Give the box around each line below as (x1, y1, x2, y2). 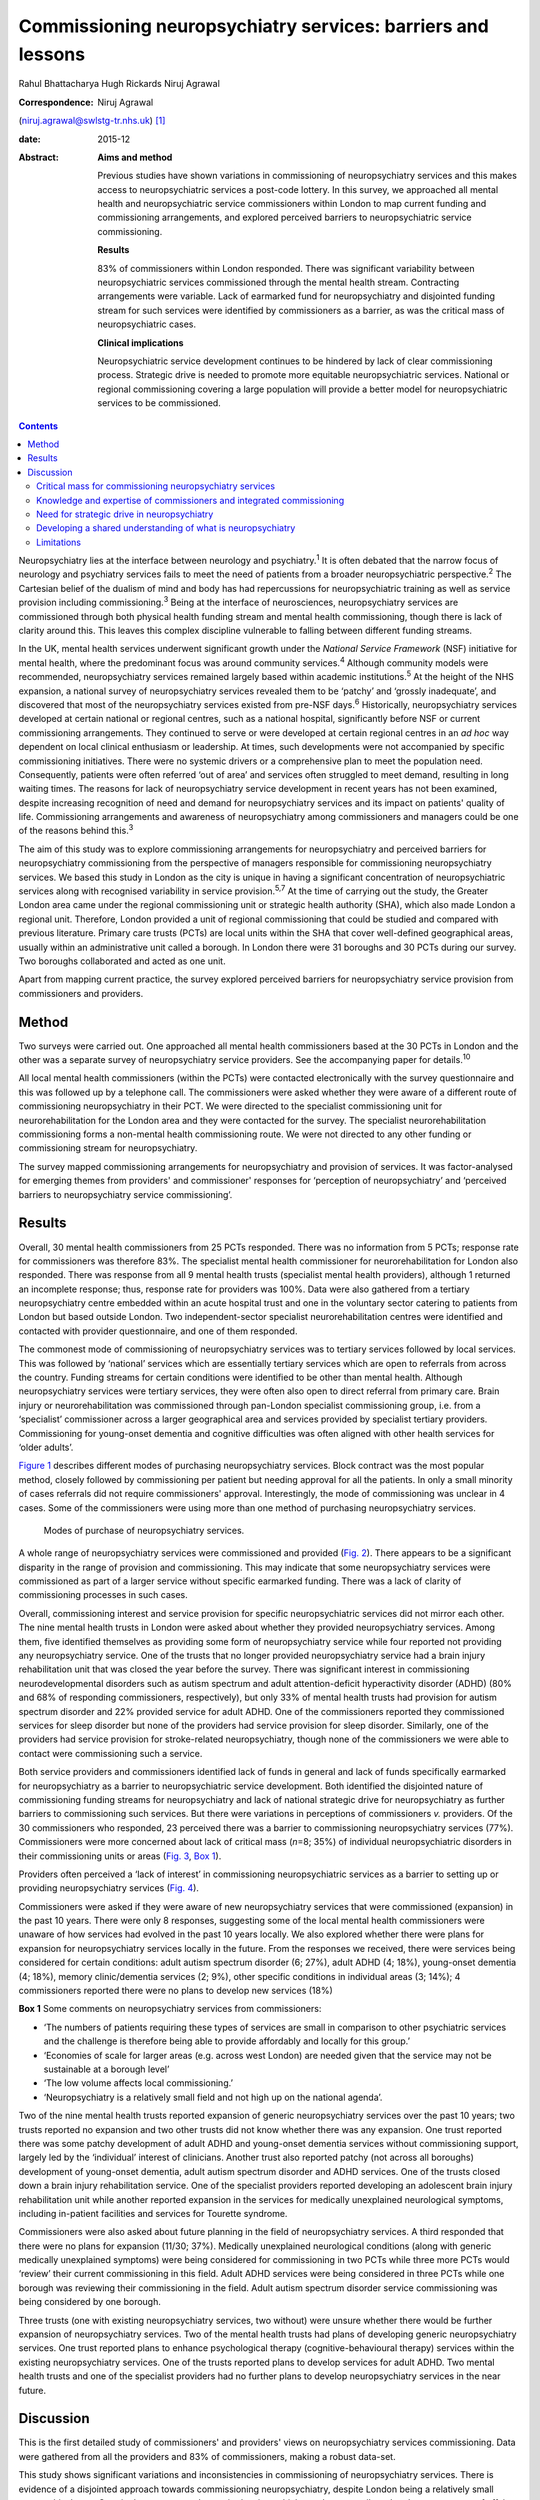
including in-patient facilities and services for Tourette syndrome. (18, 2207, 288, 2219)
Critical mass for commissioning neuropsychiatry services (36, 480, 275, 492)
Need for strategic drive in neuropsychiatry (36, 508, 214, 520)
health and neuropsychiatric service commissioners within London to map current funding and (97, 198, 487, 210)
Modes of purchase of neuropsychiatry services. (43, 1524, 245, 1536)
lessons (18, 43, 85, 65)
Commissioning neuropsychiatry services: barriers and (18, 15, 489, 37)
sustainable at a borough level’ (43, 2063, 170, 2075)
